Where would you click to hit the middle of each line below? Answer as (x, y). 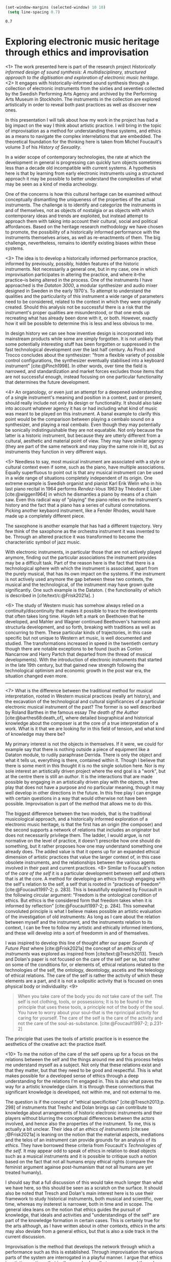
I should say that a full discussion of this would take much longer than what (84, 1182)
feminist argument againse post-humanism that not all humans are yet (79, 1167)
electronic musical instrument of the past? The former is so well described (83, 707)
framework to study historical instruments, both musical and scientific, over (84, 1199)
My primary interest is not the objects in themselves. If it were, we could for (84, 744)
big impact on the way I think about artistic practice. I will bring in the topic (83, 125)
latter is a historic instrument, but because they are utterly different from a (83, 435)
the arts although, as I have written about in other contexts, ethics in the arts (85, 1226)
